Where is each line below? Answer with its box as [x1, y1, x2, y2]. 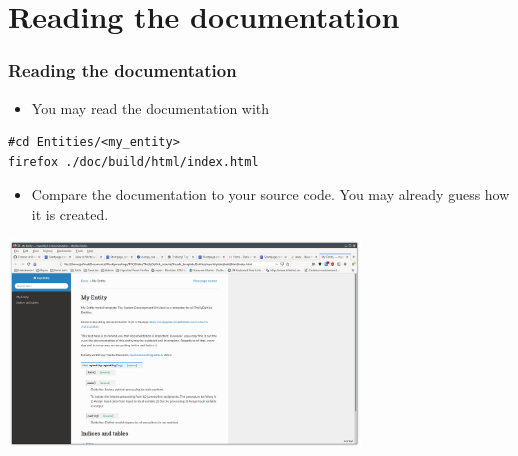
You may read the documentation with [31, 97, 270, 118]
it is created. [31, 203, 109, 224]
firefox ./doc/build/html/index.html [8, 154, 259, 169]
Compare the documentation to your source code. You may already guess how [31, 184, 510, 205]
